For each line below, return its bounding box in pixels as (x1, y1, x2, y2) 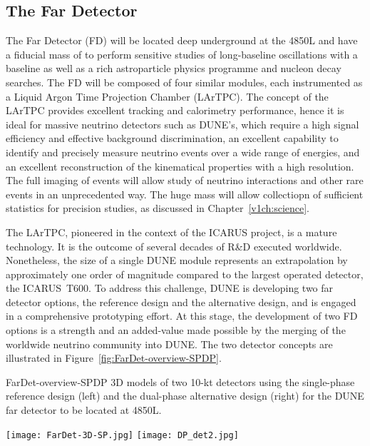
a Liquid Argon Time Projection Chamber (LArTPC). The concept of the (6, 88, 329, 103)
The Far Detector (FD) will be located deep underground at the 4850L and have (6, 33, 358, 48)
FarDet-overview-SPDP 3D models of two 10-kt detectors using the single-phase (6, 374, 355, 389)
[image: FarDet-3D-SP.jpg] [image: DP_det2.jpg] (6, 430, 239, 440)
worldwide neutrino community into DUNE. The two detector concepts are (6, 336, 333, 351)
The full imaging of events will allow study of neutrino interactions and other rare (6, 173, 364, 188)
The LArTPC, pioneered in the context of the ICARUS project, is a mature (6, 224, 337, 239)
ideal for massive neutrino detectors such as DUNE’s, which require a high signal (6, 116, 359, 131)
